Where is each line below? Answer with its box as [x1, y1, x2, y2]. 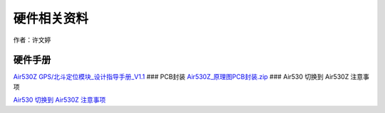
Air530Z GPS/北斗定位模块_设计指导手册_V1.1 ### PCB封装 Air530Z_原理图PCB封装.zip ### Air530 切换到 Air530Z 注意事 [13, 72, 370, 81]
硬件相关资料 [13, 11, 89, 26]
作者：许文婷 [13, 36, 51, 44]
